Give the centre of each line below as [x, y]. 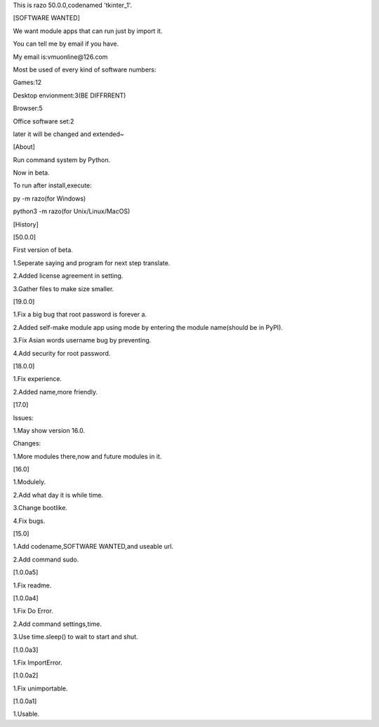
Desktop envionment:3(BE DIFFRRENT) [69, 95]
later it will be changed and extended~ [68, 134]
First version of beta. [43, 250]
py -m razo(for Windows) [49, 198]
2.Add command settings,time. [57, 624]
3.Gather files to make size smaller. [64, 288]
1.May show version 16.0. [49, 430]
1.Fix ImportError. [38, 662]
